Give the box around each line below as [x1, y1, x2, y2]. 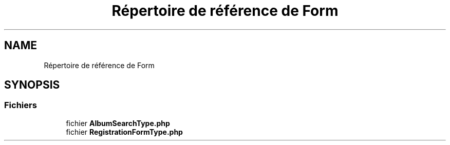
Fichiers [4, 100, 37, 111]
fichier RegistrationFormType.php [66, 127, 183, 136]
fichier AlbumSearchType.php [66, 118, 170, 128]
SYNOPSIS [4, 78, 60, 92]
